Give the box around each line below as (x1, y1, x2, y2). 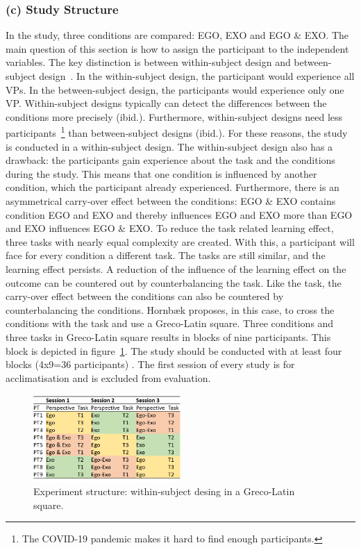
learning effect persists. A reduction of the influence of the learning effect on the (6, 261, 346, 276)
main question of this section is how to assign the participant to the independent (6, 41, 349, 56)
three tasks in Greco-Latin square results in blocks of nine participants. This (6, 329, 331, 344)
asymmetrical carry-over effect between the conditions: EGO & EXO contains (6, 194, 336, 208)
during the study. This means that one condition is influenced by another (6, 166, 317, 181)
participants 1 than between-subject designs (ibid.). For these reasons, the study (6, 124, 348, 140)
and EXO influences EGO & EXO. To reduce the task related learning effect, (6, 221, 334, 235)
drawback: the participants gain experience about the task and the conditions (6, 153, 335, 167)
